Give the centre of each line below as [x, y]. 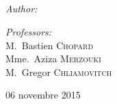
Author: [22, 9]
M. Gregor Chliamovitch [59, 71]
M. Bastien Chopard [50, 45]
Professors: [29, 31]
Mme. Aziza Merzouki [53, 58]
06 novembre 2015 [43, 95]
